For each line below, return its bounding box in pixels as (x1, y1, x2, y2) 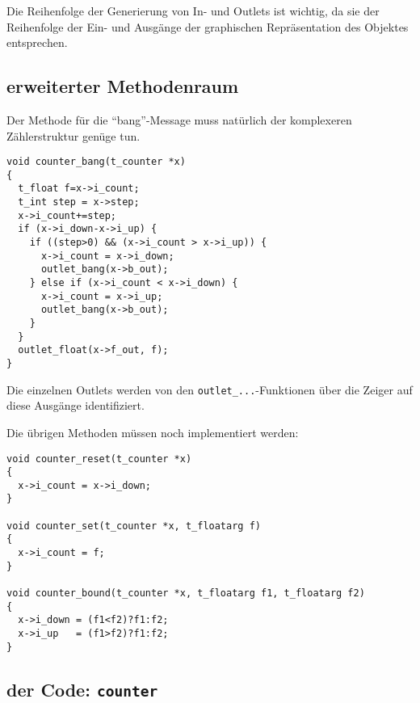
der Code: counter (6, 676, 158, 701)
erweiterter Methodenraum (6, 74, 239, 99)
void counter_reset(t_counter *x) (6, 453, 192, 465)
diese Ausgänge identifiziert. (6, 397, 145, 414)
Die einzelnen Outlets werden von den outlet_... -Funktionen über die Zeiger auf (6, 381, 413, 398)
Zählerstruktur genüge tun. (6, 127, 141, 144)
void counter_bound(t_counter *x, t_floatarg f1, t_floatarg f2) (6, 587, 365, 600)
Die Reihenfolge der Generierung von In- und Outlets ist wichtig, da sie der (6, 2, 380, 19)
